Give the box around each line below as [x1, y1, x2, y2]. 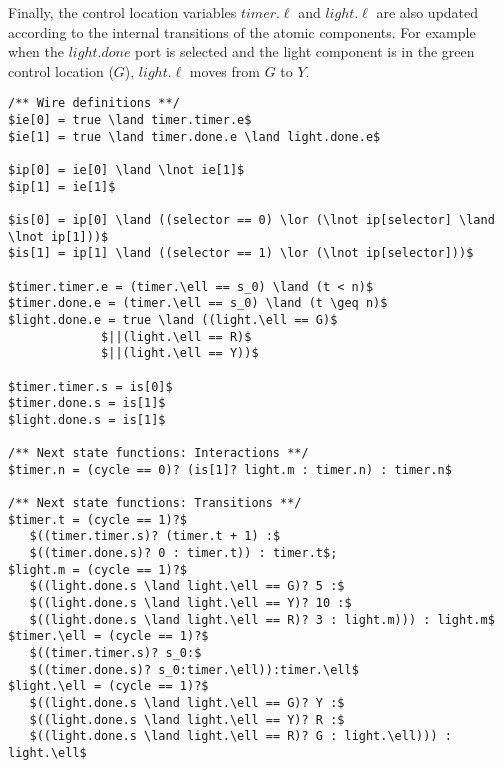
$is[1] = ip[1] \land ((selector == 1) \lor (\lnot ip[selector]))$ [8, 246, 474, 261]
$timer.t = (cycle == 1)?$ [8, 512, 187, 527]
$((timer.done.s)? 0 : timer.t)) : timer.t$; [29, 546, 338, 561]
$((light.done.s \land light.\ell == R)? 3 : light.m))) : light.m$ [29, 612, 495, 627]
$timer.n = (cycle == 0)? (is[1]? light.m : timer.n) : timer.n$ [8, 462, 452, 477]
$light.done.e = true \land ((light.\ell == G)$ [8, 312, 338, 327]
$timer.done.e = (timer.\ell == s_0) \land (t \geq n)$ [8, 296, 388, 311]
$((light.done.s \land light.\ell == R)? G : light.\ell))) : [29, 729, 452, 744]
